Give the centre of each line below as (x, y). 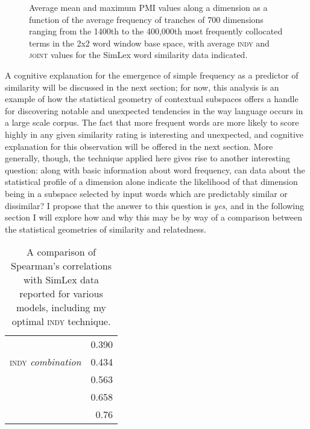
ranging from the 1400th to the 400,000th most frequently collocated (156, 31)
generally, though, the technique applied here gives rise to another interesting (147, 158)
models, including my (61, 308)
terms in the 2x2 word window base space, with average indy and (149, 43)
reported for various (61, 294)
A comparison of (61, 252)
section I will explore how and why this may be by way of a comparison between (153, 217)
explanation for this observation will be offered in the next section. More (139, 146)
